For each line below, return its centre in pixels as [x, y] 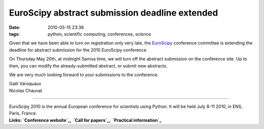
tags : [14, 34]
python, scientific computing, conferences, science [99, 34]
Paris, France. [23, 113]
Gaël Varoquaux [25, 84]
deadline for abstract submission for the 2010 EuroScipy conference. [78, 50]
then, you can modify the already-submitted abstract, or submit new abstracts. [88, 65]
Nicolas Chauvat [26, 90]
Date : [15, 27]
